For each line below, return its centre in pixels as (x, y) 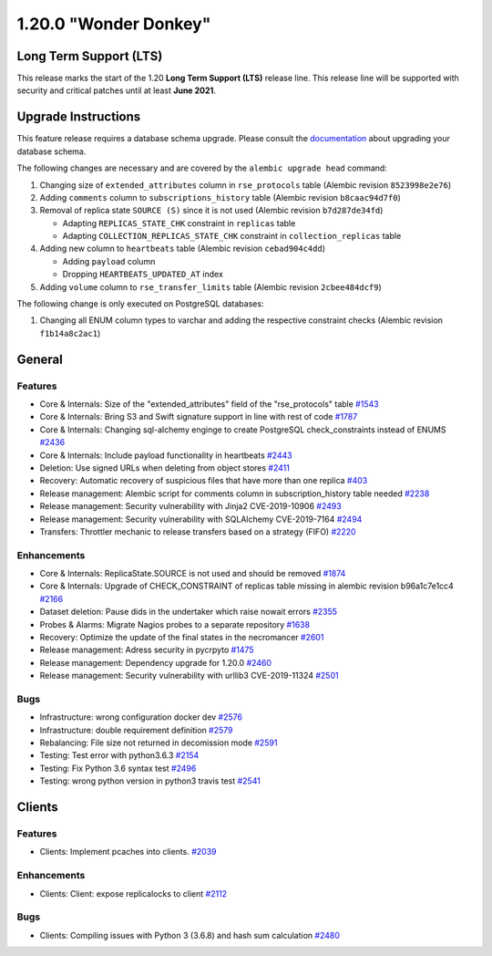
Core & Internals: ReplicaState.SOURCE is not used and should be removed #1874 (193, 574)
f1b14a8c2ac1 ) (70, 333)
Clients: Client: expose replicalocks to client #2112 (133, 893)
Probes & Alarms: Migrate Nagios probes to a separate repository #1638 (174, 624)
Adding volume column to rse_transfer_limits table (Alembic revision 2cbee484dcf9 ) (210, 286)
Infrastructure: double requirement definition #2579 (136, 730)
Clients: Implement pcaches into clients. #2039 (128, 852)
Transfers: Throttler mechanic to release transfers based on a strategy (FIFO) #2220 (198, 531)
